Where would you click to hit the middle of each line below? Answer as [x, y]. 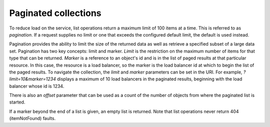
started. [17, 102]
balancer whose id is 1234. [37, 86]
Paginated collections [55, 13]
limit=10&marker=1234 [32, 79]
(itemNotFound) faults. [32, 118]
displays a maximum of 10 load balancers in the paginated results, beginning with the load [149, 79]
